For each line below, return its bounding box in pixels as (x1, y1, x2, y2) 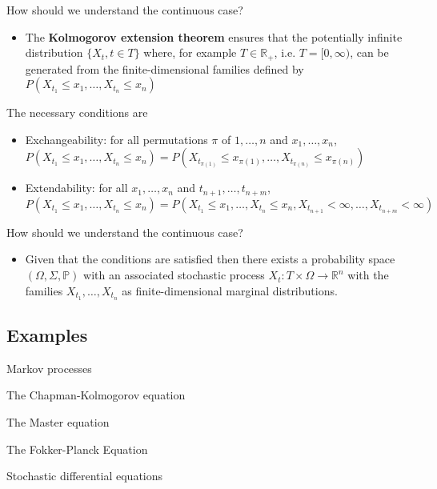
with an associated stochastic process (83, 267, 265, 283)
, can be (350, 44, 389, 61)
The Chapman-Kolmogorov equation (6, 387, 186, 403)
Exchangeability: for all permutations (25, 130, 208, 147)
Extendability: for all (25, 179, 128, 196)
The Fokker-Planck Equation (6, 440, 148, 457)
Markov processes (6, 359, 92, 376)
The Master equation (6, 413, 110, 430)
